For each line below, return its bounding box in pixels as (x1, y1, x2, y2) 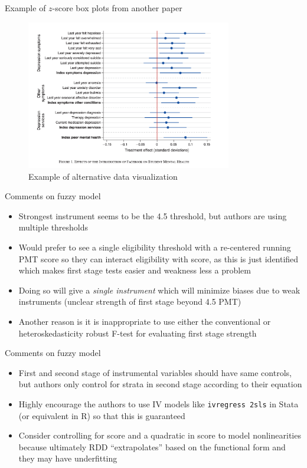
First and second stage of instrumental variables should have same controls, (18, 366, 292, 378)
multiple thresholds (18, 221, 89, 233)
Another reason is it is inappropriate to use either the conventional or (18, 315, 271, 327)
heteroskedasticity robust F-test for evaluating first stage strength (18, 327, 257, 339)
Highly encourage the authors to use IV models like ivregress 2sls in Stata (18, 397, 299, 410)
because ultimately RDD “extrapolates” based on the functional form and (18, 440, 286, 453)
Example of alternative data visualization (28, 170, 178, 182)
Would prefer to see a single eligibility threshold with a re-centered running (18, 240, 291, 253)
